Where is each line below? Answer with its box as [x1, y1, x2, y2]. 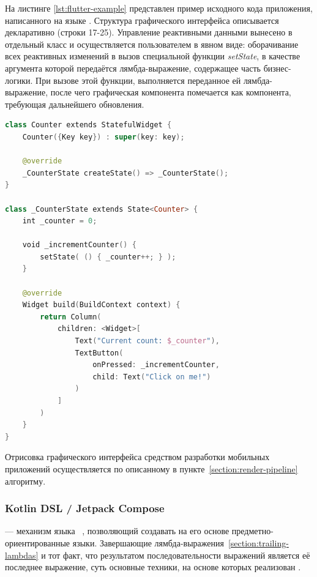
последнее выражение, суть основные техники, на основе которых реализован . [5, 560, 301, 573]
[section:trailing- [228, 536, 289, 549]
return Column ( [40, 312, 102, 321]
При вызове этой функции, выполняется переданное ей [35, 73, 241, 86]
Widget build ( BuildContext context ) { [22, 300, 181, 310]
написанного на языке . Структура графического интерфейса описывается [5, 13, 279, 26]
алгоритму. [5, 474, 46, 487]
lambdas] [5, 548, 39, 561]
